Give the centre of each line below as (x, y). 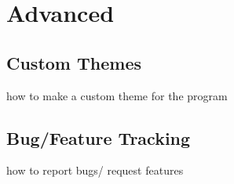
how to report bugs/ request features (95, 170)
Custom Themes (74, 62)
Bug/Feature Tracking (99, 137)
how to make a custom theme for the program (117, 95)
